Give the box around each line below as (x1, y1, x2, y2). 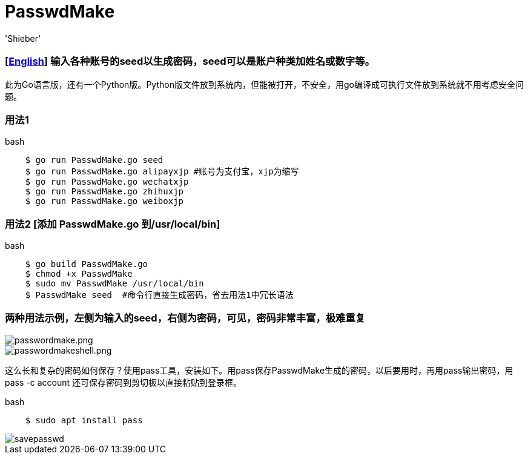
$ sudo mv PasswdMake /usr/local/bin (25, 279, 204, 288)
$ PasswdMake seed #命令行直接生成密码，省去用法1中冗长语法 (25, 290, 294, 300)
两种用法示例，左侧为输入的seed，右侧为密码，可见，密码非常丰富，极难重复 (5, 312, 366, 325)
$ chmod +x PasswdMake (25, 269, 133, 279)
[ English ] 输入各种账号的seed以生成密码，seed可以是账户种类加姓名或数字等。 (5, 55, 375, 68)
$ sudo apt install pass (25, 415, 143, 425)
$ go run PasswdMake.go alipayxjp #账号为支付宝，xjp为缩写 (25, 167, 299, 177)
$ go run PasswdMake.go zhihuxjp (25, 187, 184, 197)
